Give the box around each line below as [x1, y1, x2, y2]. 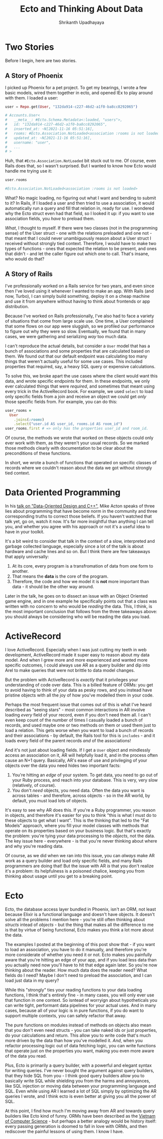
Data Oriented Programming [5, 487, 121, 498]
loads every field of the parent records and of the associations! [5, 738, 131, 744]
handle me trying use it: [5, 168, 52, 174]
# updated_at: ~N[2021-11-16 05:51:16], [5, 135, 92, 140]
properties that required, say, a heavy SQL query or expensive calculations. [5, 363, 156, 369]
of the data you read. [5, 1053, 47, 1058]
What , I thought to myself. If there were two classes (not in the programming [5, 225, 158, 231]
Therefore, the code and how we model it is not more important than [12, 579, 149, 585]
